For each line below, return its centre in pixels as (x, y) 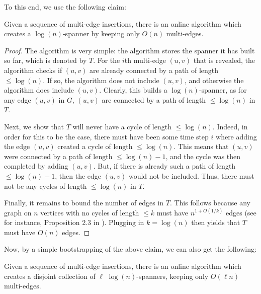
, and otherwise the (214, 80)
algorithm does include (39, 90)
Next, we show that (34, 126)
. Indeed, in (230, 126)
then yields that (216, 222)
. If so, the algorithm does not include (101, 80)
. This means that (201, 146)
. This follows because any (210, 203)
